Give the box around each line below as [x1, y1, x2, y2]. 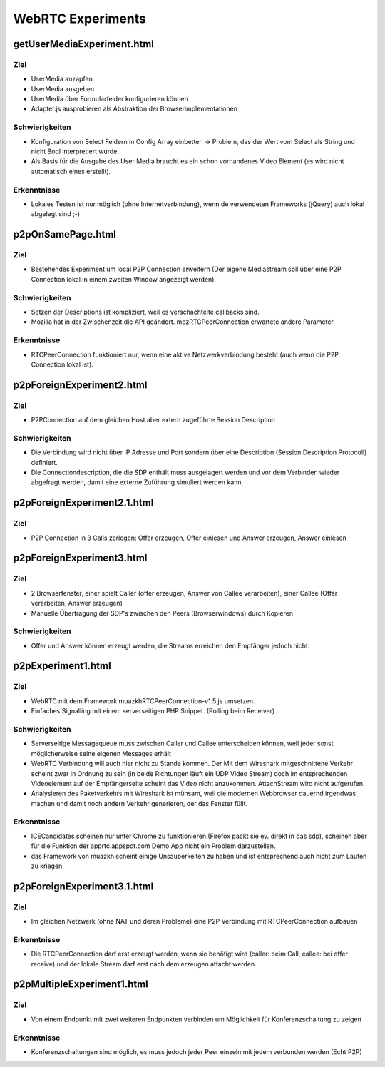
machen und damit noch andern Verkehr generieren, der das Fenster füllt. [31, 799, 248, 807]
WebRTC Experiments [13, 11, 146, 26]
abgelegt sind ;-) [31, 210, 81, 218]
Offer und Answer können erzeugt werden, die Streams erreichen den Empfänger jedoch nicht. [31, 641, 310, 650]
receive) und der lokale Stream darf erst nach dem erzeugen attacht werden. [31, 959, 257, 968]
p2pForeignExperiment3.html [13, 552, 148, 564]
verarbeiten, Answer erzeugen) [31, 599, 123, 608]
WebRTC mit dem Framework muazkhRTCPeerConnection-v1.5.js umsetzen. [31, 696, 256, 705]
